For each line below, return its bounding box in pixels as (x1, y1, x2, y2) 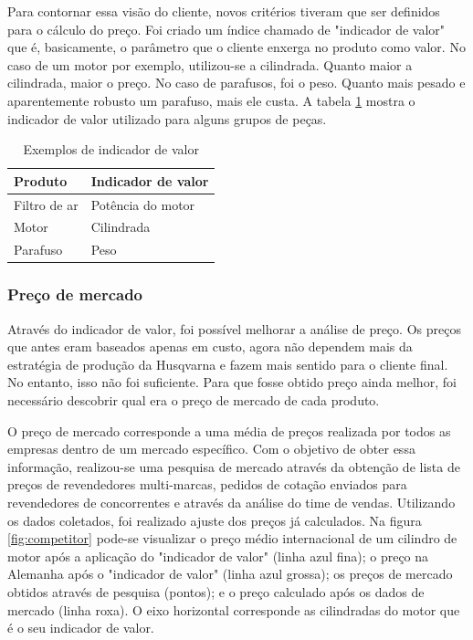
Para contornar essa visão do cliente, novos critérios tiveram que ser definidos (7, 2, 440, 20)
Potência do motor (90, 194, 195, 214)
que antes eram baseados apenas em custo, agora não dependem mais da (7, 337, 413, 356)
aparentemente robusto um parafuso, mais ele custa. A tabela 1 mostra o (7, 90, 415, 110)
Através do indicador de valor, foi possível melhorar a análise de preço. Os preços (7, 319, 461, 338)
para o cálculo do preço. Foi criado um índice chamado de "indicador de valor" (7, 19, 446, 38)
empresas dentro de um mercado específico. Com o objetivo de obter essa (7, 439, 415, 458)
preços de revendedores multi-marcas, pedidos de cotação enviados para (7, 475, 407, 494)
